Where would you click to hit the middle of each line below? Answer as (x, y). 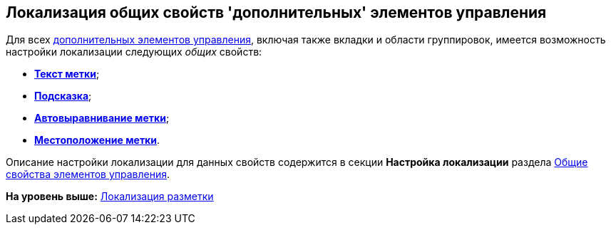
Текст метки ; (67, 74)
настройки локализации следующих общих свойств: (134, 52)
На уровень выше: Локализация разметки (110, 197)
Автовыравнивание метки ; (102, 118)
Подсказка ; (63, 96)
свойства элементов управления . (88, 174)
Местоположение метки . (97, 140)
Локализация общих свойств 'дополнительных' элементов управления (276, 12)
